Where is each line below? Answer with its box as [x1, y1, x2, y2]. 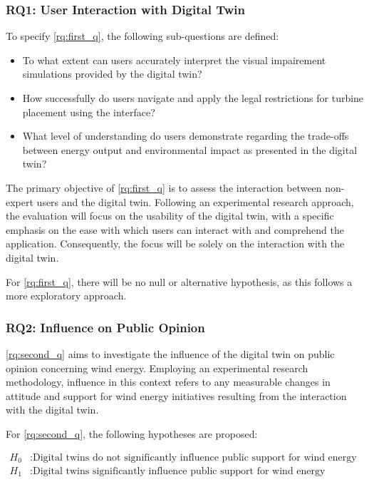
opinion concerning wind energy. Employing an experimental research [6, 360, 308, 375]
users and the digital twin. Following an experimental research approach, [36, 194, 354, 209]
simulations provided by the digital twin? [22, 66, 202, 81]
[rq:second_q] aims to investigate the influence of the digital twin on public [6, 346, 335, 361]
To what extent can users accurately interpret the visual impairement [22, 52, 326, 67]
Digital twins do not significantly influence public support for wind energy [33, 452, 357, 463]
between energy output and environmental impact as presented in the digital [22, 142, 358, 157]
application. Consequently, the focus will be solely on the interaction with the [6, 236, 345, 251]
